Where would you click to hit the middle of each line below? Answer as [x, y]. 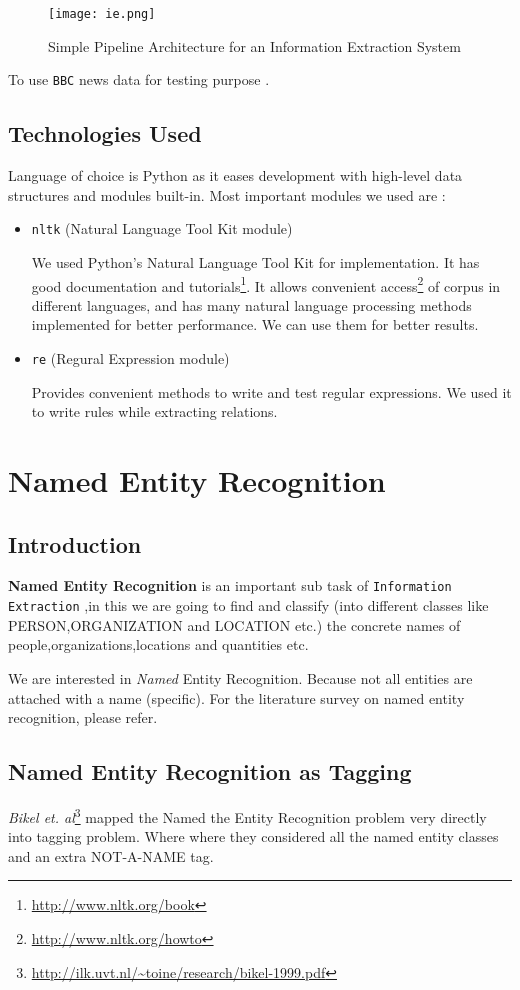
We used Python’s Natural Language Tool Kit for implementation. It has [255, 261]
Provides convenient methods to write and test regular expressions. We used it [271, 391]
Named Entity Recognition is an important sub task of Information [230, 585]
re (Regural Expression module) [130, 357]
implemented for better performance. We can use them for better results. [255, 324]
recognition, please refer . [83, 717]
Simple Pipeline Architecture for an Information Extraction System [254, 45]
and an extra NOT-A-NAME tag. [111, 855]
